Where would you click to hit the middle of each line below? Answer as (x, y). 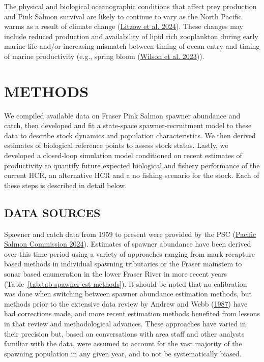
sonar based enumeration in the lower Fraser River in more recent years (116, 274)
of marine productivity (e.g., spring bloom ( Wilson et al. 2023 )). (104, 56)
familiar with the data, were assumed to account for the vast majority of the (123, 343)
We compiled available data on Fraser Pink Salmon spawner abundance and (122, 115)
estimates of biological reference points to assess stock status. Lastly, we (116, 145)
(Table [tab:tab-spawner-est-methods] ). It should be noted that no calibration (126, 283)
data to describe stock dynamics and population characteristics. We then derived (130, 135)
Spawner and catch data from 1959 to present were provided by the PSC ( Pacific (130, 234)
